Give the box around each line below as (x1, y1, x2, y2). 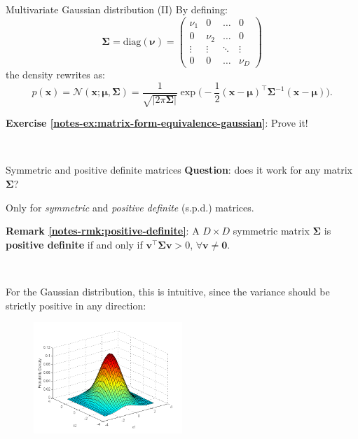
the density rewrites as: (6, 67, 105, 82)
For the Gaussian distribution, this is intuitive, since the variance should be (6, 284, 330, 298)
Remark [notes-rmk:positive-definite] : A (6, 223, 200, 238)
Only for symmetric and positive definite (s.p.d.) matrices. (6, 200, 254, 214)
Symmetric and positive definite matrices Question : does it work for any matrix (6, 162, 352, 177)
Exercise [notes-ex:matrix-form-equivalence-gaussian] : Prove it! (6, 116, 308, 130)
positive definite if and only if (6, 237, 143, 251)
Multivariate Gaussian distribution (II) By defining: (6, 2, 228, 16)
